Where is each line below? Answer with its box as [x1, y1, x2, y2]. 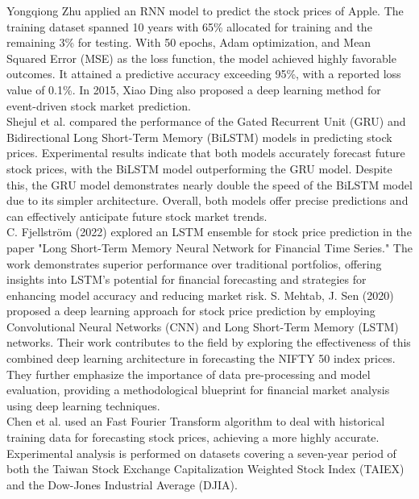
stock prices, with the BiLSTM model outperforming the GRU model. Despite [6, 160, 392, 177]
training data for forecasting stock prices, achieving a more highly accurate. [6, 429, 380, 446]
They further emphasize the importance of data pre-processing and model [6, 365, 371, 382]
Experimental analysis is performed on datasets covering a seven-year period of [6, 444, 396, 461]
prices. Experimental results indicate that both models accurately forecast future [6, 144, 405, 161]
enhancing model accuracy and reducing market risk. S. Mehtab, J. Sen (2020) [6, 286, 394, 303]
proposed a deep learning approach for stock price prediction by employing [6, 302, 375, 319]
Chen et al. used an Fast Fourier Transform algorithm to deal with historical [6, 413, 385, 430]
